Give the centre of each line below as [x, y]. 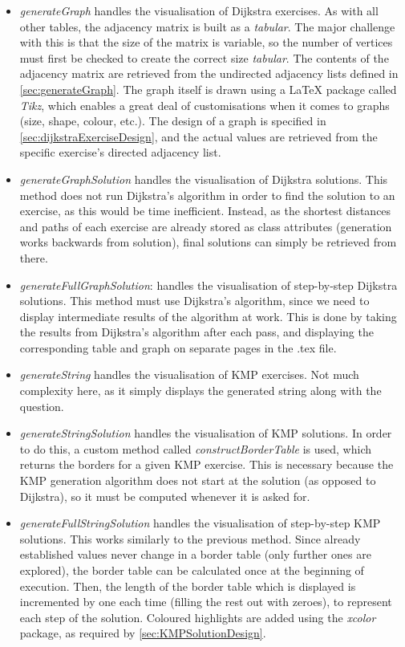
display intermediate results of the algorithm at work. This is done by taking [208, 316]
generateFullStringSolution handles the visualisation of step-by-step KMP [200, 523]
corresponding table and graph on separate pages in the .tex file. [178, 347]
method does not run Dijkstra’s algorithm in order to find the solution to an [207, 195]
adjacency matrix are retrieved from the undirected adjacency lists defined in [209, 73]
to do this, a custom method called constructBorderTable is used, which [195, 448]
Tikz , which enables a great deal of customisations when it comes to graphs [205, 105]
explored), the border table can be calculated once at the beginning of [192, 570]
